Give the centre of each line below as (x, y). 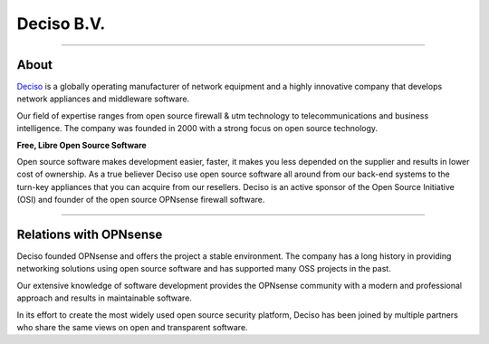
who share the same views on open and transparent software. (132, 328)
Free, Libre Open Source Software (81, 145)
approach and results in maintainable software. (104, 298)
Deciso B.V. (61, 24)
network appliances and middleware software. (103, 99)
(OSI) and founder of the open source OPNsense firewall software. (141, 200)
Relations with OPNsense (90, 234)
